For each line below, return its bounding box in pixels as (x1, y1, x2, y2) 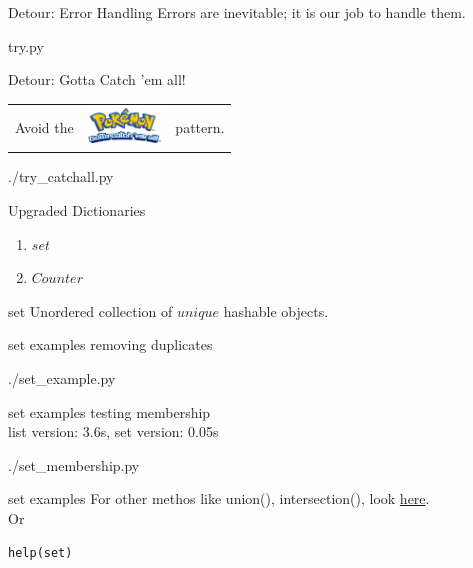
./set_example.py (8, 367, 116, 388)
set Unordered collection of (8, 300, 173, 321)
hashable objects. (223, 300, 329, 321)
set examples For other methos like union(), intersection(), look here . (8, 488, 430, 509)
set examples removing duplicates (8, 334, 213, 355)
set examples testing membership (8, 401, 211, 422)
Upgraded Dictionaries (8, 200, 146, 220)
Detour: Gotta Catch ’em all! (8, 69, 186, 90)
